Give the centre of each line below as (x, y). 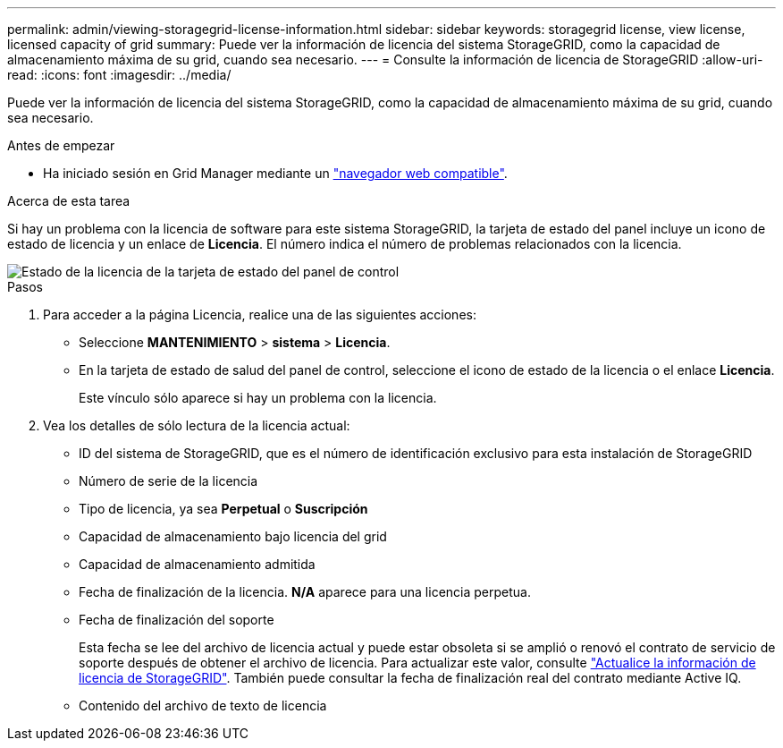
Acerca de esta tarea (69, 201)
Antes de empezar (61, 145)
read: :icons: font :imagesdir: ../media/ (119, 75)
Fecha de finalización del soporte (177, 620)
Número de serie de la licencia (168, 481)
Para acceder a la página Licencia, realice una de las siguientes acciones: (260, 314)
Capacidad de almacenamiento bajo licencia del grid (233, 536)
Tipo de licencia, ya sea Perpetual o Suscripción (223, 509)
